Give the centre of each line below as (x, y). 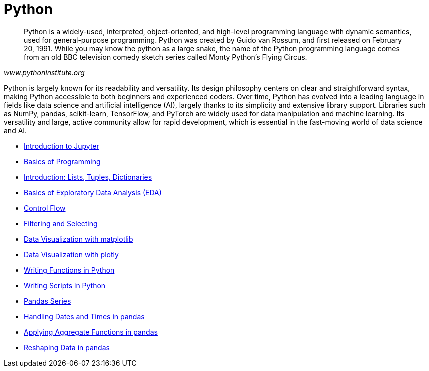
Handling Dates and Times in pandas (84, 316)
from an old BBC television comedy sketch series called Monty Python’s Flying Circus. (166, 57)
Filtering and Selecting (61, 223)
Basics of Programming (62, 161)
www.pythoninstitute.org (44, 72)
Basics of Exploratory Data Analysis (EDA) (93, 192)
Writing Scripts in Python (65, 285)
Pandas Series (48, 301)
